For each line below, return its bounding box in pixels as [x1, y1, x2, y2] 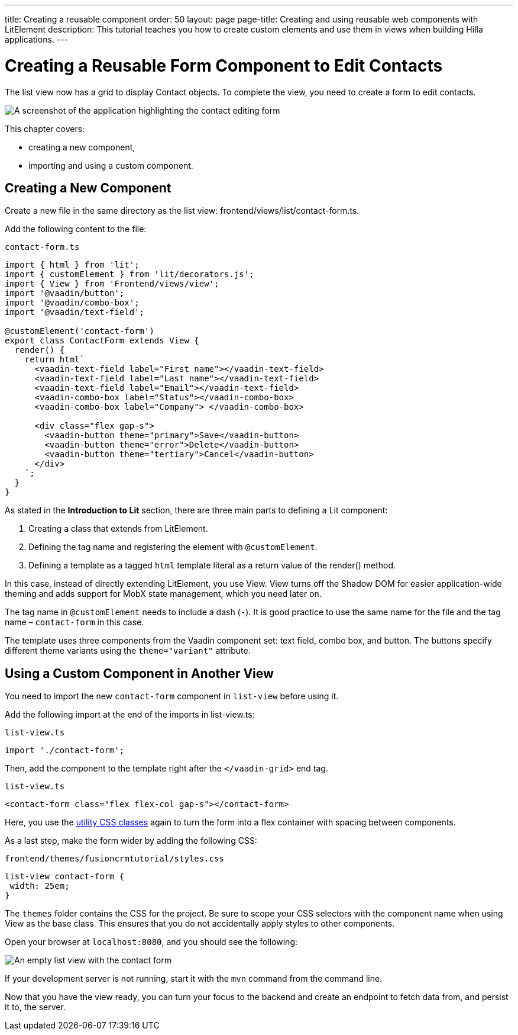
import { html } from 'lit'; [5, 260, 140, 270]
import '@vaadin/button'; [5, 288, 125, 298]
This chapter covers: [5, 123, 85, 134]
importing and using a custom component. [28, 160, 193, 171]
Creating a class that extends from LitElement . [28, 523, 208, 534]
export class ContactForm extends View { [5, 336, 199, 346]
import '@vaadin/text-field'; [5, 307, 145, 317]
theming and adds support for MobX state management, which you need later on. [5, 589, 322, 599]
